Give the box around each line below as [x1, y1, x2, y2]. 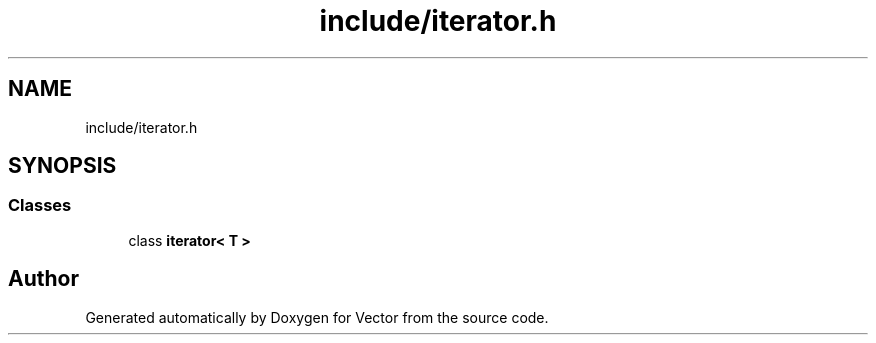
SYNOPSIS [8, 153, 117, 179]
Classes [8, 195, 72, 216]
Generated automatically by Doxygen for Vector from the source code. [85, 308, 549, 326]
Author [8, 266, 79, 292]
